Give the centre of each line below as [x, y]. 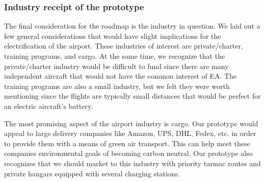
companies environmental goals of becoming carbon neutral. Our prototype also [128, 153]
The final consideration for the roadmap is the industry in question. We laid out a [132, 26]
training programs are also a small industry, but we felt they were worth [117, 86]
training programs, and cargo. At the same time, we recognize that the [115, 56]
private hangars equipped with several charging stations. [92, 173]
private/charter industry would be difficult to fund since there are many [116, 66]
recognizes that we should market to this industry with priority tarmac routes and [132, 163]
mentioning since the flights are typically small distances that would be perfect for [132, 96]
